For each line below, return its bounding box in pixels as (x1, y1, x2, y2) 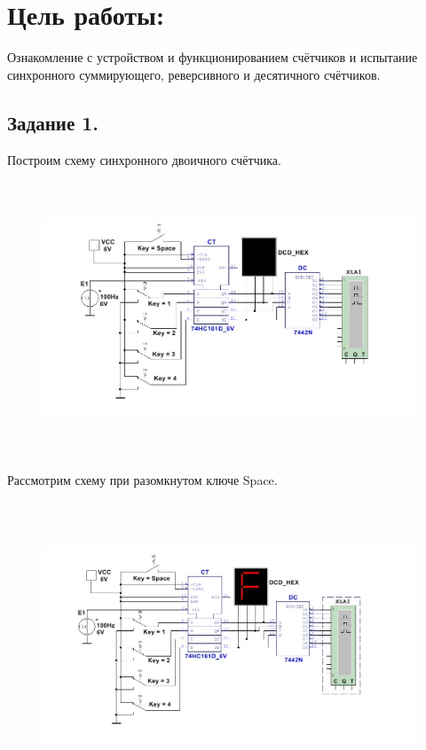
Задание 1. (7, 108, 99, 136)
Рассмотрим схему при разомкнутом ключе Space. (7, 470, 278, 488)
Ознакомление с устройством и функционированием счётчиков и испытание (7, 48, 418, 66)
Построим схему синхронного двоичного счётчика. (7, 150, 281, 168)
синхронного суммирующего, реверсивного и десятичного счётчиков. (7, 65, 381, 83)
